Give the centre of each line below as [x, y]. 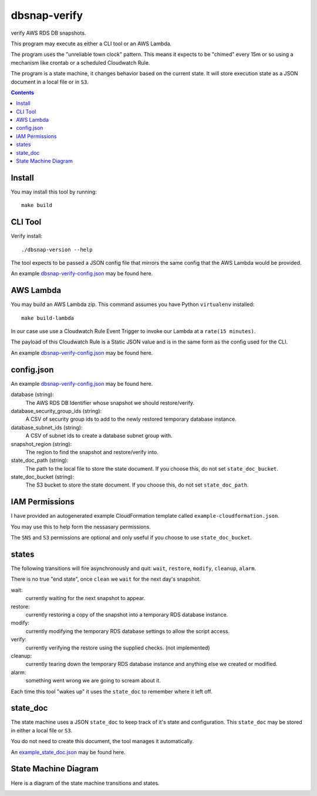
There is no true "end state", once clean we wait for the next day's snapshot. [106, 579]
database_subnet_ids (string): [47, 427]
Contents [23, 92]
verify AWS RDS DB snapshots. [48, 33]
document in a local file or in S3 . [50, 82]
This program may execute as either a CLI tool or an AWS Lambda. [91, 44]
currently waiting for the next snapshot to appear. [85, 598]
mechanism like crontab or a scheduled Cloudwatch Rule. [80, 62]
